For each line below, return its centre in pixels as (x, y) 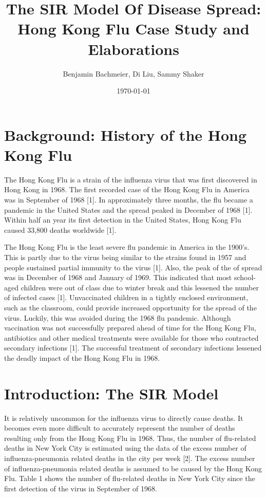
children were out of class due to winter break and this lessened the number (140, 287)
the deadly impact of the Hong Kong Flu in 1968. (82, 357)
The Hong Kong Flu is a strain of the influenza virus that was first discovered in (131, 179)
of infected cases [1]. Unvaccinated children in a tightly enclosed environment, (126, 297)
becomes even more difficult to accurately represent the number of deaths (120, 428)
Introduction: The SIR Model (111, 393)
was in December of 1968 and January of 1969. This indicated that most (118, 277)
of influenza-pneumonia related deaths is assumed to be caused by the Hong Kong (133, 468)
